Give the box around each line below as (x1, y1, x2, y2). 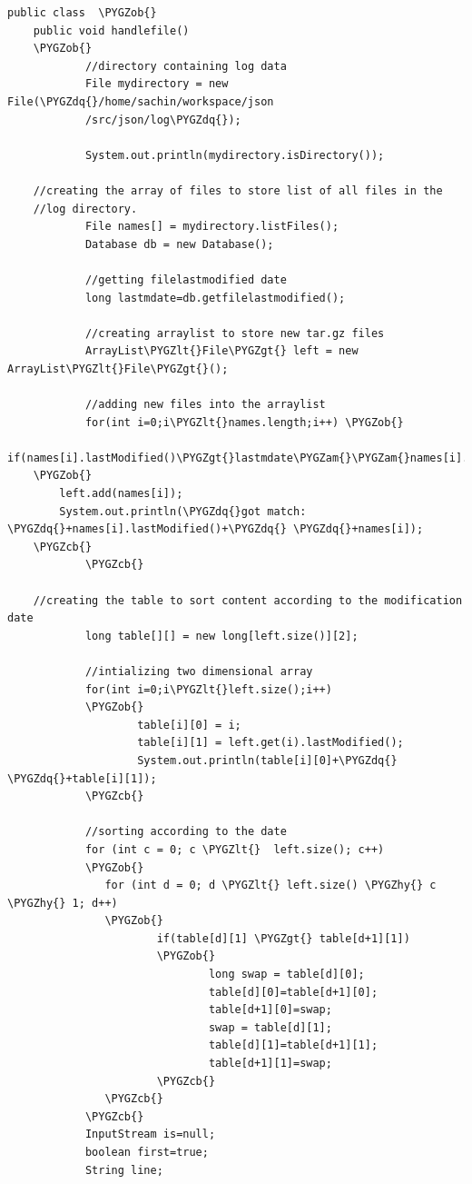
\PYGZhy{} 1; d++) (7, 896, 118, 910)
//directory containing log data (84, 59, 287, 73)
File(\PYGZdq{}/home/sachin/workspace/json (7, 95, 274, 108)
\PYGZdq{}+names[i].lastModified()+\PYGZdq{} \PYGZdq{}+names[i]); (7, 522, 424, 536)
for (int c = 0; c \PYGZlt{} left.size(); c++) (84, 842, 385, 856)
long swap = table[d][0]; (208, 968, 365, 981)
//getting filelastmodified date (84, 273, 287, 286)
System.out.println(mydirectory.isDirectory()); (84, 148, 385, 162)
